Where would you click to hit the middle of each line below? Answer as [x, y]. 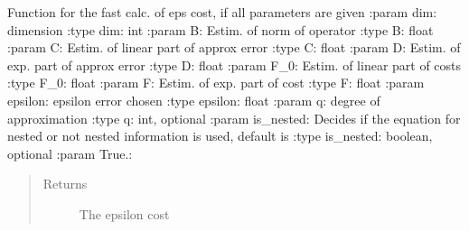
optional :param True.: [70, 153]
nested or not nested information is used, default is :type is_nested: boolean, [220, 136]
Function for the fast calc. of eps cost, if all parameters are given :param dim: [222, 12]
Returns [65, 184]
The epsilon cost [124, 213]
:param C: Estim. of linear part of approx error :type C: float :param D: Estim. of [234, 47]
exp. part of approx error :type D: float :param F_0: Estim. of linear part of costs [234, 65]
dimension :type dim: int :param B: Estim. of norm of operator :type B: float [220, 29]
